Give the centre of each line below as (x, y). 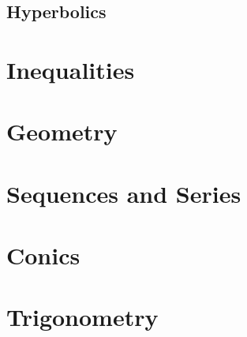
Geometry (62, 131)
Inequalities (71, 69)
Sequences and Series (124, 193)
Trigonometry (82, 317)
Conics (43, 255)
